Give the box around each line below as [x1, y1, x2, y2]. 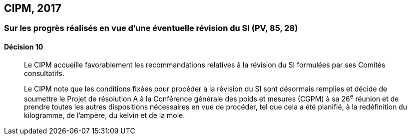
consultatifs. [24, 68, 64, 77]
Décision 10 [4, 42, 43, 51]
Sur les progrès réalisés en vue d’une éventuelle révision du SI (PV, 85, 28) [4, 23, 298, 33]
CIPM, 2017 [4, 2, 61, 14]
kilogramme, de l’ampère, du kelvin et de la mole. [24, 111, 185, 120]
